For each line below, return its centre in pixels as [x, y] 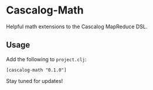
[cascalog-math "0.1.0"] [36, 70]
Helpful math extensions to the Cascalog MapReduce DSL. [77, 26]
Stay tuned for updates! [35, 81]
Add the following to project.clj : [46, 59]
